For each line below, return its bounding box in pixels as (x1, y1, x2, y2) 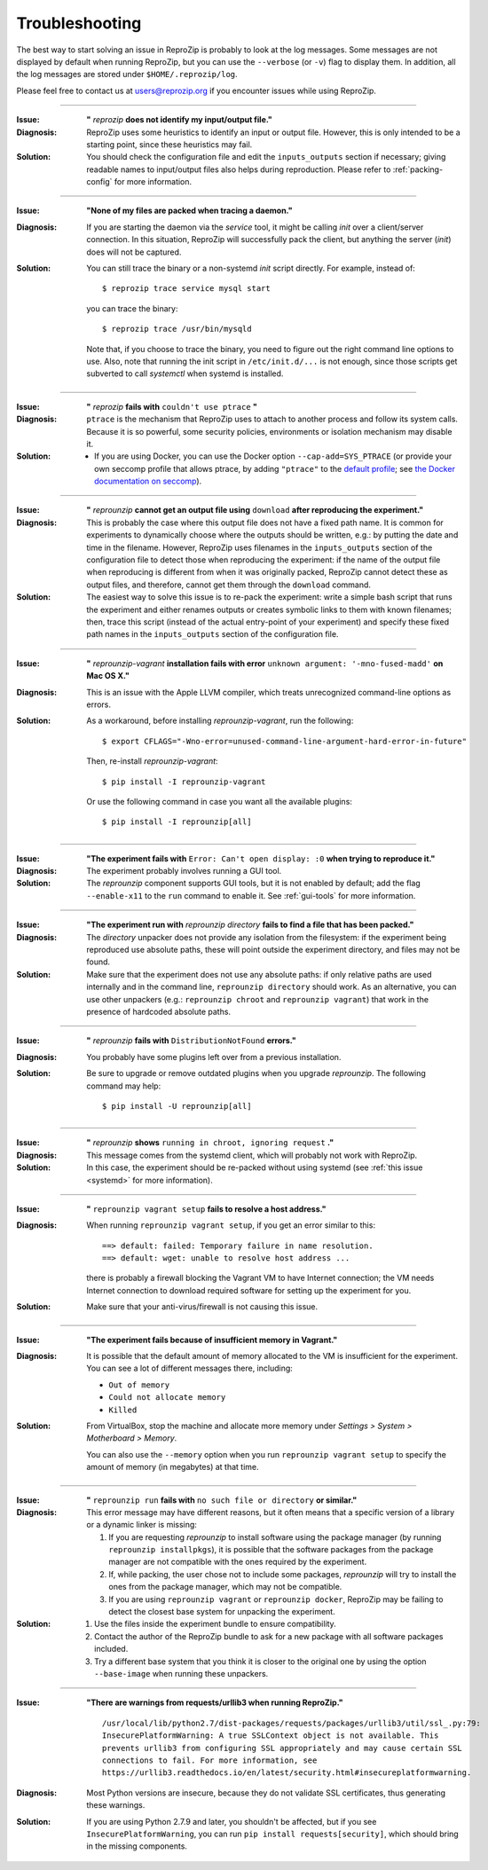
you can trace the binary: (86, 302, 178, 314)
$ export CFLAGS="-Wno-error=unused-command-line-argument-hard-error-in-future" (102, 736, 468, 746)
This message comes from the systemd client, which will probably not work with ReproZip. (86, 1150, 418, 1160)
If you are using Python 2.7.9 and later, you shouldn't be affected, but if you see (86, 1816, 377, 1827)
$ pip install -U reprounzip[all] (102, 1101, 252, 1111)
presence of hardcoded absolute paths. (86, 1006, 231, 1017)
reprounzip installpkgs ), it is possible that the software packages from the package (108, 1544, 434, 1555)
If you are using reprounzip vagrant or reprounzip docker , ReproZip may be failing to (108, 1593, 444, 1605)
